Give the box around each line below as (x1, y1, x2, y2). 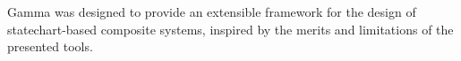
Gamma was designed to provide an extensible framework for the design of (7, 3, 416, 20)
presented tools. (7, 37, 93, 56)
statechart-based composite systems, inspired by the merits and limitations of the (7, 19, 454, 38)
